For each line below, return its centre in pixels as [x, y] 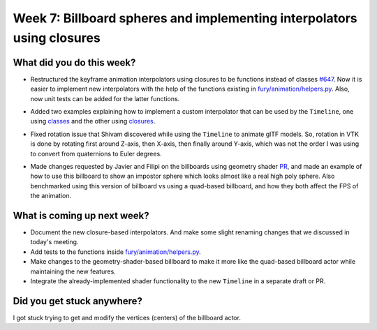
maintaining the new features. [73, 271]
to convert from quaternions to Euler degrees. [96, 153]
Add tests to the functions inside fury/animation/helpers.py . [116, 252]
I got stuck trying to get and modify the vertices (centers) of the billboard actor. [127, 317]
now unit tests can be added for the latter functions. [105, 98]
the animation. [51, 196]
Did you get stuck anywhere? [78, 301]
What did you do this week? [74, 62]
